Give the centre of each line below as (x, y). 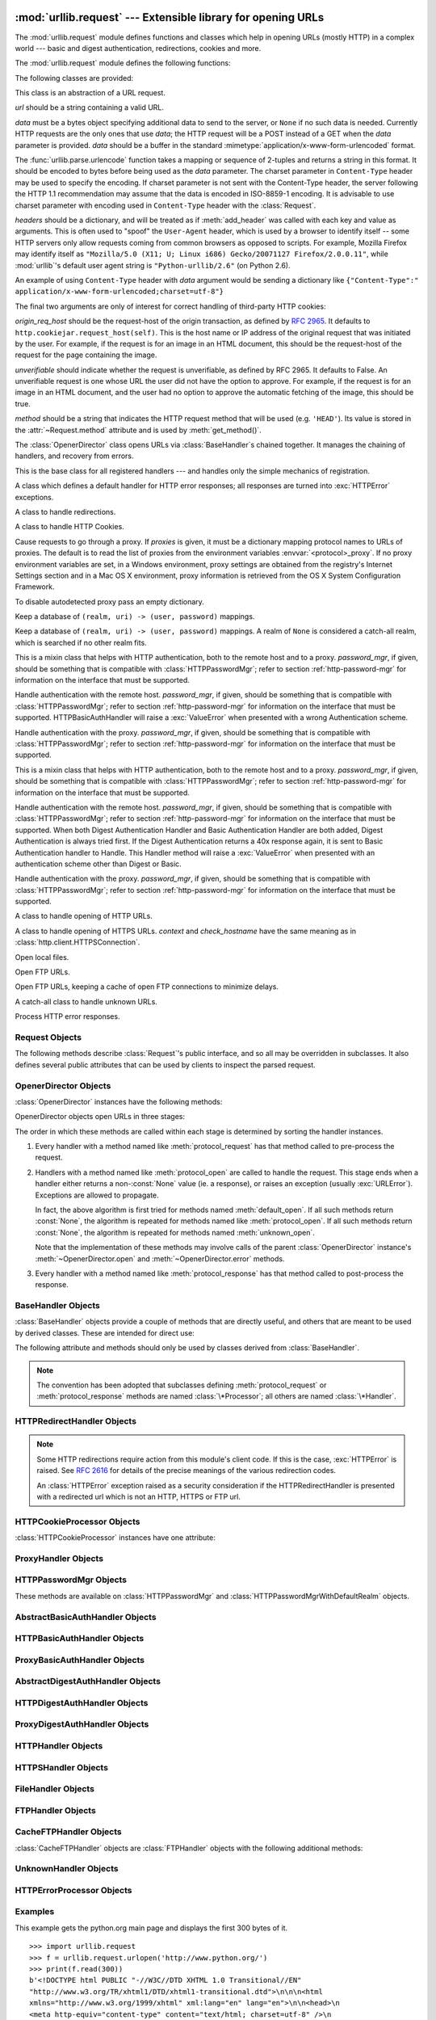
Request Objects (48, 1037)
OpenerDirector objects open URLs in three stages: (100, 1117)
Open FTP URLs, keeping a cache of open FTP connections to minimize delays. (147, 987)
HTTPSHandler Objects (62, 1767)
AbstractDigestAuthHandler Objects (88, 1681)
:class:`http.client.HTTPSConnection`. (78, 942)
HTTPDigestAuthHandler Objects (82, 1702)
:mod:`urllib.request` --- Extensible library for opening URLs (170, 17)
